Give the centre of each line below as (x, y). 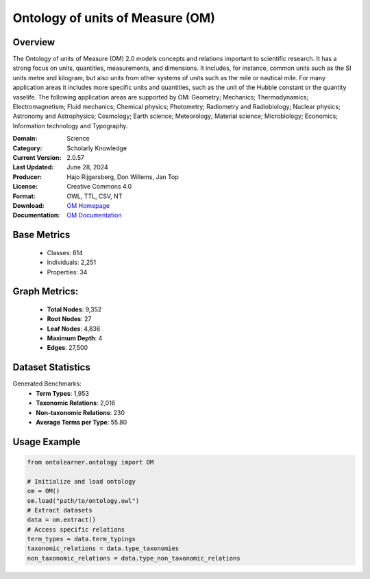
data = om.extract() (61, 520)
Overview (34, 42)
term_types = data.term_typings (82, 539)
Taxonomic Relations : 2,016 (76, 403)
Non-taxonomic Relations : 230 (81, 412)
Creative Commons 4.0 (99, 187)
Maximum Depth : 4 (75, 338)
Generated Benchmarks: (47, 383)
